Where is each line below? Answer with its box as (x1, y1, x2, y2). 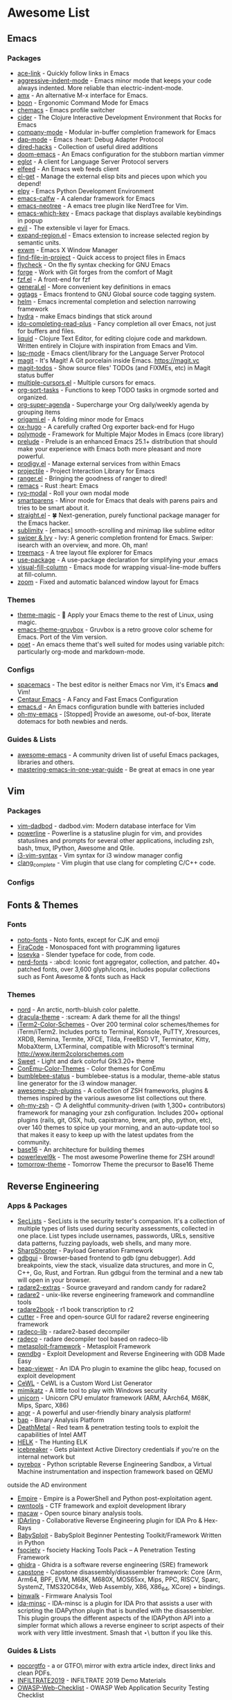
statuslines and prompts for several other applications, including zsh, (17, 837, 215, 845)
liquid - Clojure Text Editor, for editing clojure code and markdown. (17, 334, 208, 342)
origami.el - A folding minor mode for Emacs (17, 415, 144, 424)
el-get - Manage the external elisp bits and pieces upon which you (17, 172, 207, 180)
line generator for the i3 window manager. (17, 1079, 137, 1088)
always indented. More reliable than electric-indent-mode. (17, 83, 184, 92)
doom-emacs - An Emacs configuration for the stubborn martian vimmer (17, 150, 225, 158)
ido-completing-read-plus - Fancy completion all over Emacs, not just (17, 319, 217, 327)
